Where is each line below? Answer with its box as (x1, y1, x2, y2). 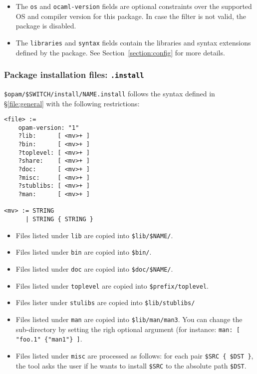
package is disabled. (15, 20, 76, 31)
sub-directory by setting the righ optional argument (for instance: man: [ (15, 324, 240, 334)
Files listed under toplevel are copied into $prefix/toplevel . (15, 280, 209, 291)
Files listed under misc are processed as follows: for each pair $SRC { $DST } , (15, 350, 254, 361)
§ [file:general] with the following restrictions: (4, 98, 140, 108)
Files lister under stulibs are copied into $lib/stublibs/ (15, 297, 195, 308)
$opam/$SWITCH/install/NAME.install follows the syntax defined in (4, 88, 215, 98)
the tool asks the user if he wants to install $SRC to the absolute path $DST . (15, 360, 247, 371)
